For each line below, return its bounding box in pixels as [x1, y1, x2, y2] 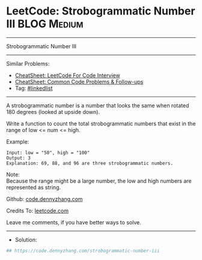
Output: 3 [6, 155, 31, 161]
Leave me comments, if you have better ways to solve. [6, 218, 141, 226]
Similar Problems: [6, 60, 50, 67]
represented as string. [6, 183, 61, 191]
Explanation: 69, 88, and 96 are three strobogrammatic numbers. [6, 160, 173, 166]
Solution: [14, 236, 37, 243]
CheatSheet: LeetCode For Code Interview [14, 71, 120, 79]
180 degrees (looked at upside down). [6, 108, 100, 115]
